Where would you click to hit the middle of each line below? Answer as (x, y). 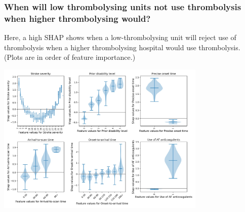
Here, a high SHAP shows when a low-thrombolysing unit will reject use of (120, 37)
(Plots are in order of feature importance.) (70, 57)
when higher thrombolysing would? (77, 18)
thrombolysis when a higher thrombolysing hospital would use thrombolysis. (122, 47)
